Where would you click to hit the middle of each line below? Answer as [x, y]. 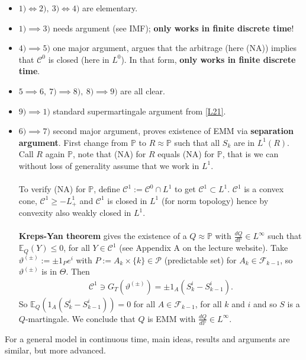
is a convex [264, 189]
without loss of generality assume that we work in [109, 165]
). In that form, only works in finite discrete [208, 59]
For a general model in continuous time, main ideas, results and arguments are [147, 338]
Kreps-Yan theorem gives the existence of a [103, 236]
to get [185, 189]
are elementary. [110, 8]
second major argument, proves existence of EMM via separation [173, 131]
